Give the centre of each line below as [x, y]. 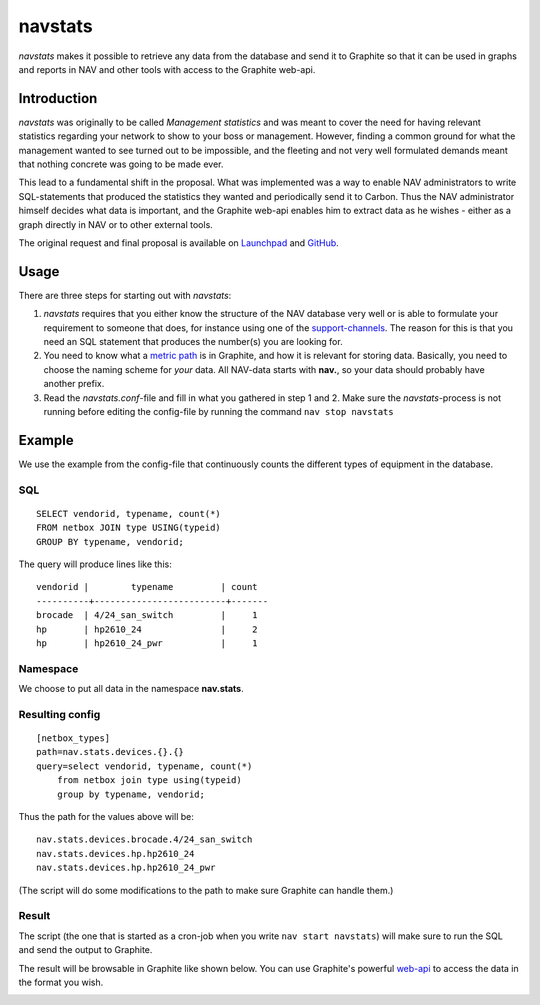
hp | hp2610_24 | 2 [147, 629]
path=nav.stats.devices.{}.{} [110, 752]
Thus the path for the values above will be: [106, 817]
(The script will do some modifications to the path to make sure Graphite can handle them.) [206, 890]
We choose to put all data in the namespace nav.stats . [131, 689]
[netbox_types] [73, 738]
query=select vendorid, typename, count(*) [144, 766]
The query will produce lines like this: [95, 564]
